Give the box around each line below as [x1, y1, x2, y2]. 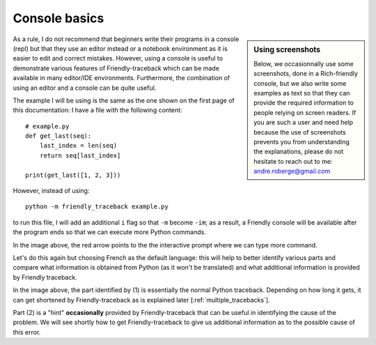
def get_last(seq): [25, 132, 92, 140]
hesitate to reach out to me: [253, 157, 333, 165]
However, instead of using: [13, 187, 90, 195]
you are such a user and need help [253, 118, 354, 127]
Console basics [13, 10, 104, 26]
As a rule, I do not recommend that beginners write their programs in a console [13, 35, 240, 43]
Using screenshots [253, 45, 320, 54]
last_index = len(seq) [39, 141, 118, 150]
